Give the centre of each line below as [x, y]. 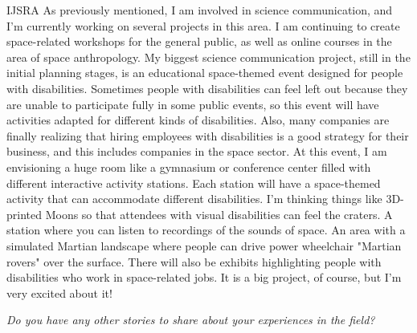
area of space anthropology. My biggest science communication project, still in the [208, 57]
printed [25, 214]
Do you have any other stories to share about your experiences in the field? [191, 320]
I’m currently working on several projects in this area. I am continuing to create [203, 25]
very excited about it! [59, 292]
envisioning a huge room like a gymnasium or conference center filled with [189, 166]
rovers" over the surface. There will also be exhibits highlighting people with [194, 261]
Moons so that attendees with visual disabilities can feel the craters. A [219, 214]
